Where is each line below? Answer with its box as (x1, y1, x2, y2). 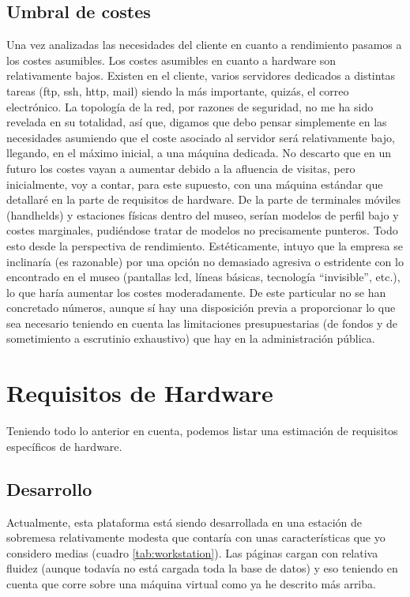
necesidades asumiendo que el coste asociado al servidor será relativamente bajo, (6, 129, 395, 145)
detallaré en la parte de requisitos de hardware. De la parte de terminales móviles (6, 191, 401, 208)
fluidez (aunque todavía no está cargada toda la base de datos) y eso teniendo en (6, 560, 398, 576)
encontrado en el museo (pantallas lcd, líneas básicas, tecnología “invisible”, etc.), (6, 268, 401, 285)
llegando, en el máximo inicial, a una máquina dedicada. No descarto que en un (6, 145, 392, 161)
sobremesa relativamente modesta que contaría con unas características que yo (6, 529, 386, 546)
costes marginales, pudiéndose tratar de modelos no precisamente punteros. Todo (6, 222, 398, 238)
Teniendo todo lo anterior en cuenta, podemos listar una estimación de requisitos (6, 422, 398, 439)
